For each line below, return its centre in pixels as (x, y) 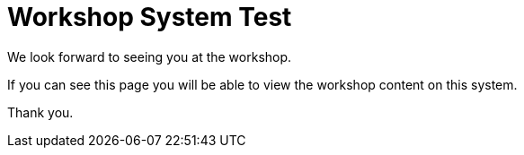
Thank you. (40, 112)
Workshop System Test (150, 17)
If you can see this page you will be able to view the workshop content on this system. (262, 84)
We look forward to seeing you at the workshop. (150, 56)
